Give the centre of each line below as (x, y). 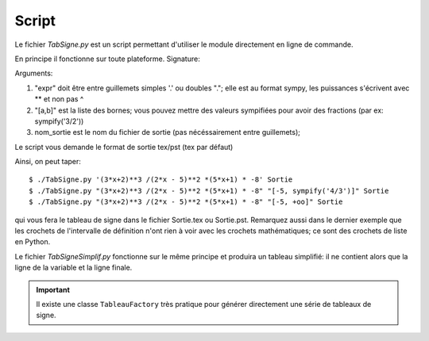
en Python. (33, 242)
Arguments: (34, 73)
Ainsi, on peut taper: (48, 162)
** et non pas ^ (59, 99)
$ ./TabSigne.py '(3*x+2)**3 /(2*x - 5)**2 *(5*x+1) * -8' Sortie (161, 180)
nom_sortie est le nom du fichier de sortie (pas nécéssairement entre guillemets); (168, 132)
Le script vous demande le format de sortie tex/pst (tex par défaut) (124, 147)
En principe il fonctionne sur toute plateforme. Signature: (107, 59)
